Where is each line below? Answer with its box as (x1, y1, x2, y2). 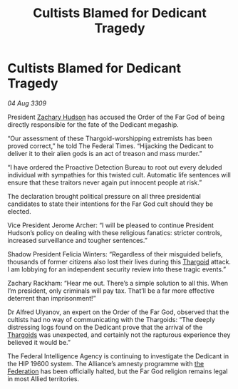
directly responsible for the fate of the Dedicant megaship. (7, 120, 180, 129)
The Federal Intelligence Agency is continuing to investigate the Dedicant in (7, 351, 229, 361)
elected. (7, 207, 31, 215)
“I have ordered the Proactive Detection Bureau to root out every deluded (7, 162, 222, 172)
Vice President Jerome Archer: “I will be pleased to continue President (7, 221, 214, 229)
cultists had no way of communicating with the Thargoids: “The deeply (7, 315, 215, 323)
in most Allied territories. (7, 374, 80, 383)
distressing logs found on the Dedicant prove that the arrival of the (7, 323, 203, 331)
